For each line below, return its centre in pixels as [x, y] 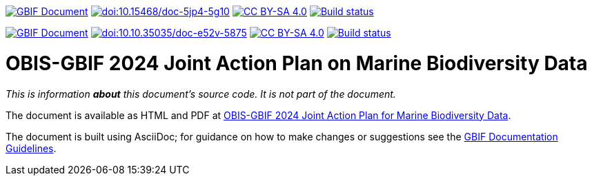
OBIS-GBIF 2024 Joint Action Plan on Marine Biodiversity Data [297, 63]
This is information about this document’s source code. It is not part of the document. [201, 94]
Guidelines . [31, 148]
